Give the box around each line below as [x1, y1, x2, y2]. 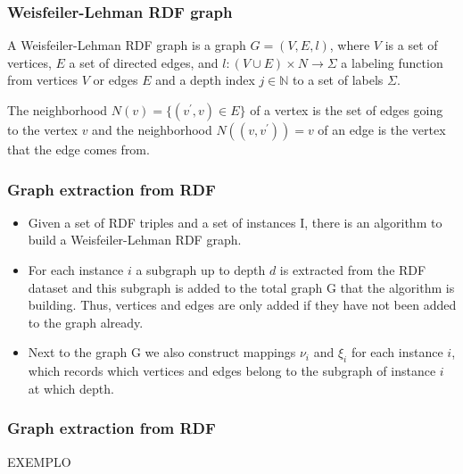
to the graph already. [28, 312, 144, 331]
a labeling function [341, 53, 443, 71]
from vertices [7, 71, 79, 89]
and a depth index [155, 71, 255, 89]
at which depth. [28, 378, 114, 397]
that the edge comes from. [7, 140, 150, 158]
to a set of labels [293, 71, 384, 89]
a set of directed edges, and [69, 53, 219, 71]
